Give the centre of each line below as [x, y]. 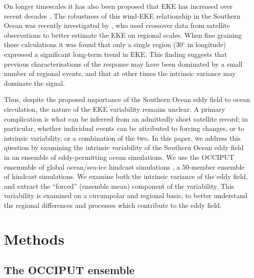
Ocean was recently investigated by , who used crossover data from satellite [117, 25]
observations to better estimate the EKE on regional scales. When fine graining [123, 35]
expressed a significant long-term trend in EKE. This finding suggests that [116, 54]
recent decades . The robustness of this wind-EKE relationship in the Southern [122, 15]
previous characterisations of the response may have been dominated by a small [123, 63]
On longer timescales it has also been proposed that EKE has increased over [118, 6]
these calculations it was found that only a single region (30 [93, 44]
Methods [34, 239]
